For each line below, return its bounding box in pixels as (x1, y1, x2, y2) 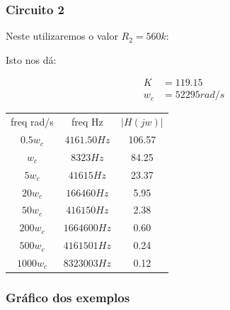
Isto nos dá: (6, 52, 57, 67)
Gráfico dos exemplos (6, 288, 130, 306)
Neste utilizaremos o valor (6, 28, 118, 43)
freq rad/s (11, 114, 54, 129)
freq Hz (71, 114, 103, 129)
